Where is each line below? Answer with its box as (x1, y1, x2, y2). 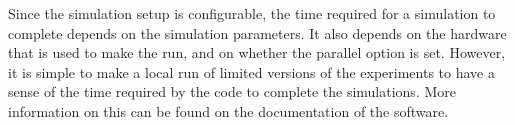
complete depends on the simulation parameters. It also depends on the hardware (8, 22, 507, 43)
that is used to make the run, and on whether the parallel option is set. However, (8, 42, 506, 63)
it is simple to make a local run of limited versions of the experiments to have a (8, 61, 495, 82)
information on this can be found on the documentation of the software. (8, 100, 449, 121)
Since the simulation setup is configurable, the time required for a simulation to (8, 3, 496, 23)
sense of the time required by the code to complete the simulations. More (8, 81, 456, 102)
